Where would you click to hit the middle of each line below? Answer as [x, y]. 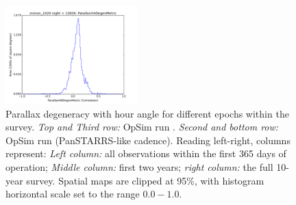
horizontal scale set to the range [73, 194]
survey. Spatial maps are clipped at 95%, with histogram [145, 180]
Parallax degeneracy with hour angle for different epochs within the [147, 113]
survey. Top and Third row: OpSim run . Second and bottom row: [142, 127]
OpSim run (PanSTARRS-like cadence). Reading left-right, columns [148, 140]
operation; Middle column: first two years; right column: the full [139, 166]
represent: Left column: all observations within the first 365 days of [146, 153]
